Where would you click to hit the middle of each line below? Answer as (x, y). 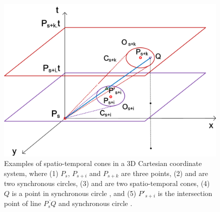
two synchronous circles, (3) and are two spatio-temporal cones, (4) (107, 183)
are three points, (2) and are (164, 173)
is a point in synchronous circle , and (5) (74, 193)
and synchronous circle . (95, 203)
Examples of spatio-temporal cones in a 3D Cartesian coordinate (103, 163)
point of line (23, 203)
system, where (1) (31, 173)
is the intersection (185, 193)
